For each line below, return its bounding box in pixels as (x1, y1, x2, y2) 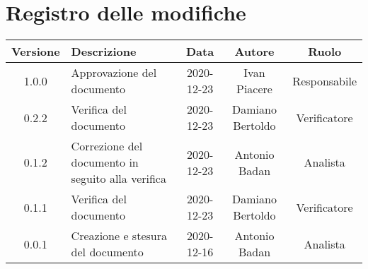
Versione (11, 43, 60, 60)
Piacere (236, 80, 272, 97)
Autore (234, 43, 275, 60)
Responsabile (292, 72, 357, 89)
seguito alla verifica (71, 170, 166, 187)
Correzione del (71, 138, 143, 155)
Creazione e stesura (71, 227, 167, 244)
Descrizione (71, 43, 137, 60)
